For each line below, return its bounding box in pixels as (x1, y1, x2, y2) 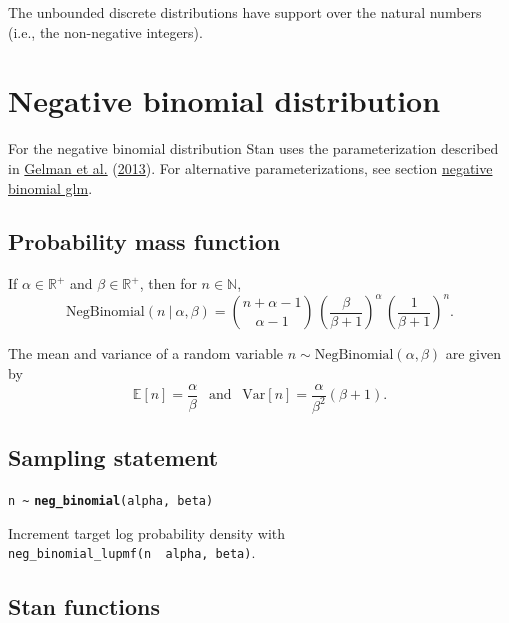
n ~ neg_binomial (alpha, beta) (8, 494, 214, 509)
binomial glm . (8, 177, 93, 198)
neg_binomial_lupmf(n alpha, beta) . (8, 542, 256, 563)
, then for (139, 273, 197, 294)
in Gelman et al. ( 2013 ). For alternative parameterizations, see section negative (8, 157, 493, 178)
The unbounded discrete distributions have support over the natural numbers (8, 2, 482, 22)
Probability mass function (8, 226, 281, 257)
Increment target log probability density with (8, 522, 286, 543)
